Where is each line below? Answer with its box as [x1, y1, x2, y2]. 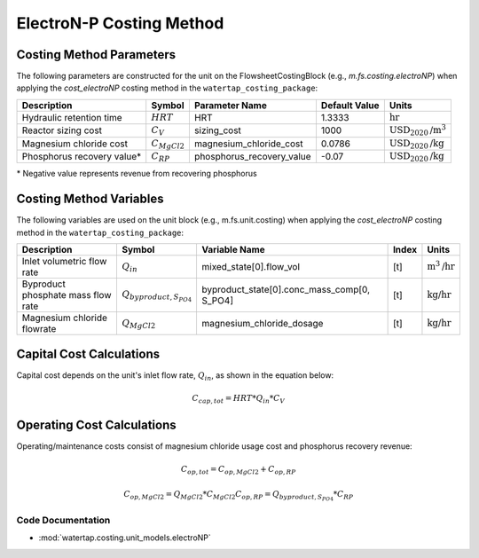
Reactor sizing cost [21, 124, 102, 137]
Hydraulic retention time [21, 112, 123, 124]
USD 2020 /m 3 [389, 122, 447, 138]
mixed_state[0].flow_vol [201, 261, 301, 273]
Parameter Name [193, 98, 268, 111]
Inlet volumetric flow [21, 255, 107, 268]
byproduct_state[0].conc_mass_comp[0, [201, 284, 371, 296]
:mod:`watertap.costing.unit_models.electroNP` [38, 532, 212, 543]
